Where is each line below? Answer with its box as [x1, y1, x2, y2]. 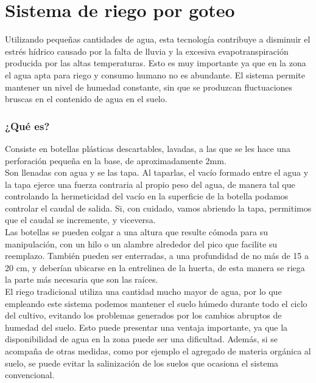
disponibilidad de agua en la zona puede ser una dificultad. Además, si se [5, 333, 278, 345]
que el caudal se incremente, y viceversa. [5, 213, 156, 226]
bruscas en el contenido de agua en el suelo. [5, 92, 167, 105]
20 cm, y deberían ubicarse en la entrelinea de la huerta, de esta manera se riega [5, 261, 305, 274]
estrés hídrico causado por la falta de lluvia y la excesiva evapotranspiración [5, 44, 289, 57]
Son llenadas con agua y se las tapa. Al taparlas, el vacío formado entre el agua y [5, 166, 309, 179]
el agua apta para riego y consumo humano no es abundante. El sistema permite [5, 68, 305, 81]
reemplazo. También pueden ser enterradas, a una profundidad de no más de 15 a [5, 249, 309, 262]
